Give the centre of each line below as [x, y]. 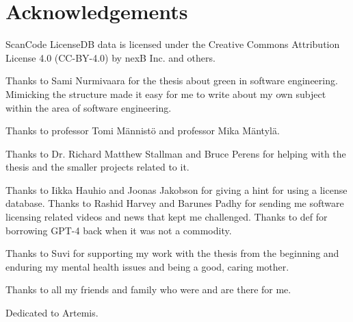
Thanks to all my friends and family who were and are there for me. [148, 289]
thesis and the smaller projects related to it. [97, 167]
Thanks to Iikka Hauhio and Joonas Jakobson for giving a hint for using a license [176, 189]
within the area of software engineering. [89, 107]
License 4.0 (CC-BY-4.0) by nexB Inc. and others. [110, 57]
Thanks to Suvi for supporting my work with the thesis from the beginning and [172, 253]
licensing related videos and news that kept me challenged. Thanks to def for [167, 217]
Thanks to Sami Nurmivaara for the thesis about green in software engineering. [172, 80]
